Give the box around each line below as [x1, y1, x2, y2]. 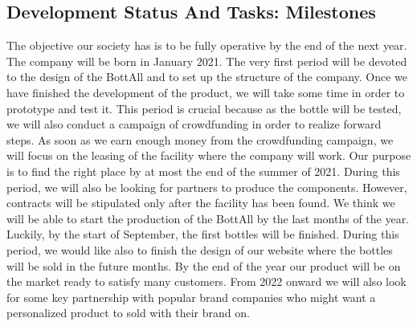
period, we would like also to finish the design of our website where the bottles [6, 241, 393, 258]
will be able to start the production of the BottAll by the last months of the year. [6, 210, 410, 226]
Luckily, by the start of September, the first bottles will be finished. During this [6, 226, 399, 242]
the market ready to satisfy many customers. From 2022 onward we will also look [6, 273, 407, 290]
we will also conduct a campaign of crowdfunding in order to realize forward [6, 116, 382, 132]
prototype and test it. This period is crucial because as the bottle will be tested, [6, 100, 402, 116]
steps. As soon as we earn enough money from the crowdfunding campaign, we [6, 131, 394, 148]
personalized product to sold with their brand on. [6, 304, 250, 321]
